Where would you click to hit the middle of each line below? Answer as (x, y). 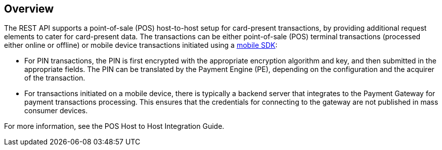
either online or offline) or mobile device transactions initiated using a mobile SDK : (141, 45)
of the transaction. (55, 78)
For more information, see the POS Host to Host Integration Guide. (114, 126)
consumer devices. (56, 111)
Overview (29, 9)
